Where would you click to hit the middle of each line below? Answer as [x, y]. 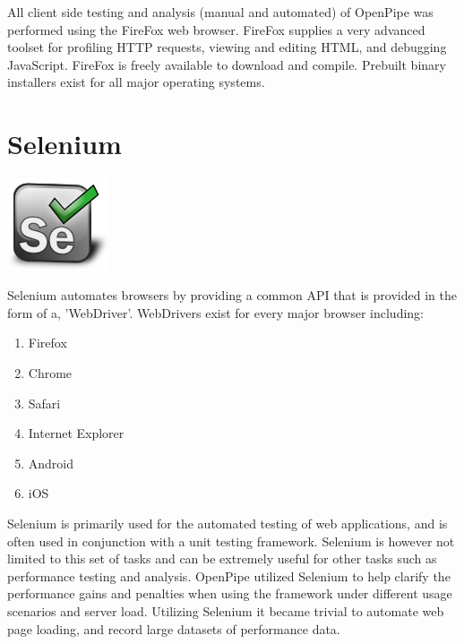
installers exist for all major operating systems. [136, 82]
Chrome [50, 373]
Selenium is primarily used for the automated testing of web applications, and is [228, 524]
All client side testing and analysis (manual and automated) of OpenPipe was [220, 12]
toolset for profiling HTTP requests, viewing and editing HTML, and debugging [227, 47]
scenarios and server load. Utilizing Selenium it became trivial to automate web [226, 611]
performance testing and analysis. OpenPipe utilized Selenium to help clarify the [229, 575]
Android [51, 463]
